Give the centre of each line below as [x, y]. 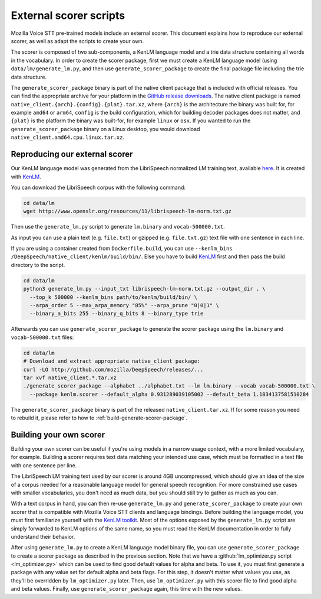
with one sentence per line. [44, 465]
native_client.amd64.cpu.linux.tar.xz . [68, 137]
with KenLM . [26, 177]
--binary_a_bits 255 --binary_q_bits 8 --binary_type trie [117, 314]
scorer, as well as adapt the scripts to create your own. [77, 41]
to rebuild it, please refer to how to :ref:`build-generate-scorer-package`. [99, 418]
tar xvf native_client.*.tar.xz [70, 377]
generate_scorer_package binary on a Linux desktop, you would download [105, 129]
